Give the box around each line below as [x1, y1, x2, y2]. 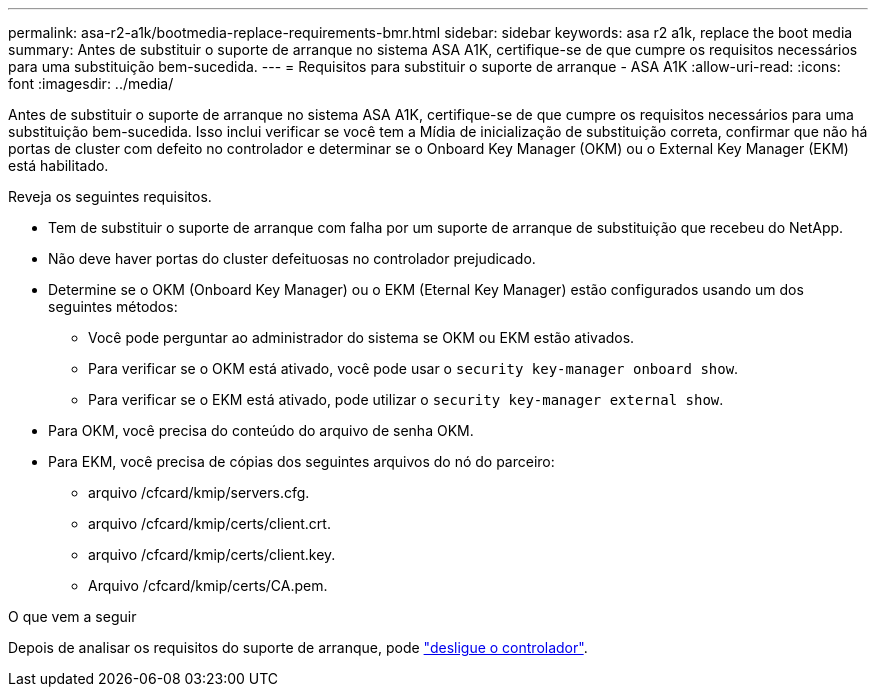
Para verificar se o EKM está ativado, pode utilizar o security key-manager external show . [88, 391, 724, 408]
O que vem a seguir [8, 608, 137, 625]
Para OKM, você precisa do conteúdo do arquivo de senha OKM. [48, 422, 474, 439]
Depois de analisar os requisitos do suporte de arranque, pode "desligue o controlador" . [8, 639, 588, 656]
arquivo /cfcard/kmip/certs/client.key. [88, 546, 336, 563]
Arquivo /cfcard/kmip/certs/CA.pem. [88, 577, 328, 594]
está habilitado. [8, 157, 109, 174]
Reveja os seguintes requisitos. [8, 188, 212, 205]
